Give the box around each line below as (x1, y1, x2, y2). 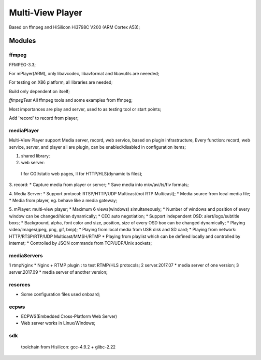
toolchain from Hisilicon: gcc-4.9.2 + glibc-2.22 (21, 344, 116, 350)
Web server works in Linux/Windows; (21, 320, 96, 326)
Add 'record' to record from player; (9, 115, 79, 121)
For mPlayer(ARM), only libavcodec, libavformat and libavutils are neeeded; (9, 71, 159, 77)
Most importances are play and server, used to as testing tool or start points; (9, 106, 161, 112)
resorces (9, 281, 30, 288)
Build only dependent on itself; (9, 88, 70, 94)
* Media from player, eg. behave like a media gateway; (9, 197, 117, 203)
